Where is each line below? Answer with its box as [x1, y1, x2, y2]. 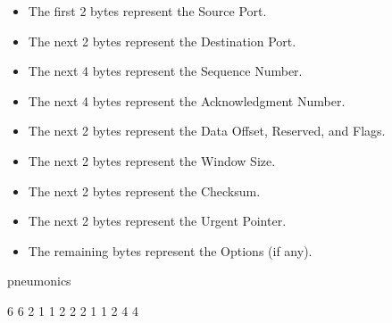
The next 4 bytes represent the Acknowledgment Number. [28, 91, 346, 110]
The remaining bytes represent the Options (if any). [28, 241, 313, 260]
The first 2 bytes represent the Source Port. [28, 2, 267, 20]
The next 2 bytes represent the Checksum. [28, 181, 261, 200]
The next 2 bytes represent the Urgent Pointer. [28, 211, 287, 230]
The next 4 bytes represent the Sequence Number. [28, 62, 303, 80]
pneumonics [7, 271, 71, 290]
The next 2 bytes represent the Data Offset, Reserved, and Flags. [28, 121, 386, 140]
